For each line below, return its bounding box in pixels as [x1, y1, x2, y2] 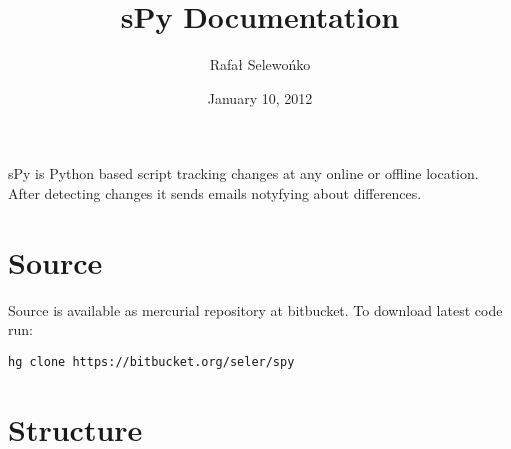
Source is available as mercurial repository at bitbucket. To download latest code [8, 299, 503, 320]
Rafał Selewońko [209, 54, 311, 75]
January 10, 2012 [207, 87, 313, 108]
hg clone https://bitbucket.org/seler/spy [8, 354, 295, 369]
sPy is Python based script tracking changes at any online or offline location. [8, 163, 479, 184]
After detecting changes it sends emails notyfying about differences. [8, 182, 422, 203]
